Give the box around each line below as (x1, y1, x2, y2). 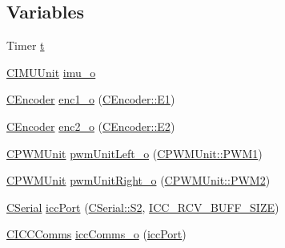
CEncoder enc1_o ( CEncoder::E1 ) (6, 91, 175, 108)
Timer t (6, 37, 45, 54)
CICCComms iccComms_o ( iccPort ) (6, 226, 187, 242)
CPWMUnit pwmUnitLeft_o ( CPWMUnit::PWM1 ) (6, 144, 263, 161)
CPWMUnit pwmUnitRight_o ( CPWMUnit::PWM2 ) (6, 172, 271, 189)
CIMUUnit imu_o (6, 63, 96, 80)
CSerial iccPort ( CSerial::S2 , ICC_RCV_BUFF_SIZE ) (6, 198, 279, 215)
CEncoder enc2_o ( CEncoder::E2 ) (6, 117, 175, 134)
